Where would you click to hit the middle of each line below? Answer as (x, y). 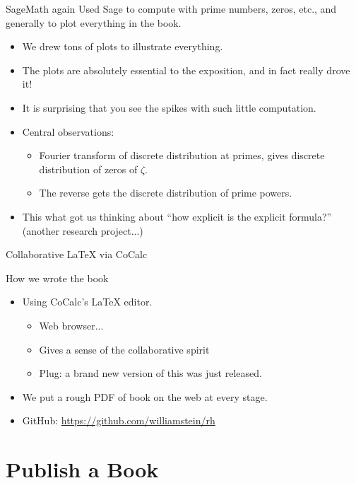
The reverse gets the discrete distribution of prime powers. (166, 193)
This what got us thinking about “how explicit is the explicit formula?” (177, 216)
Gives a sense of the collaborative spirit (124, 349)
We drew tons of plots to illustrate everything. (123, 46)
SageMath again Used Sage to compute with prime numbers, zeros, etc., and (171, 8)
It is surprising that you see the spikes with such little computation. (169, 107)
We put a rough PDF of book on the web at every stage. (145, 396)
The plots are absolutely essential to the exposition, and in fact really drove (186, 70)
